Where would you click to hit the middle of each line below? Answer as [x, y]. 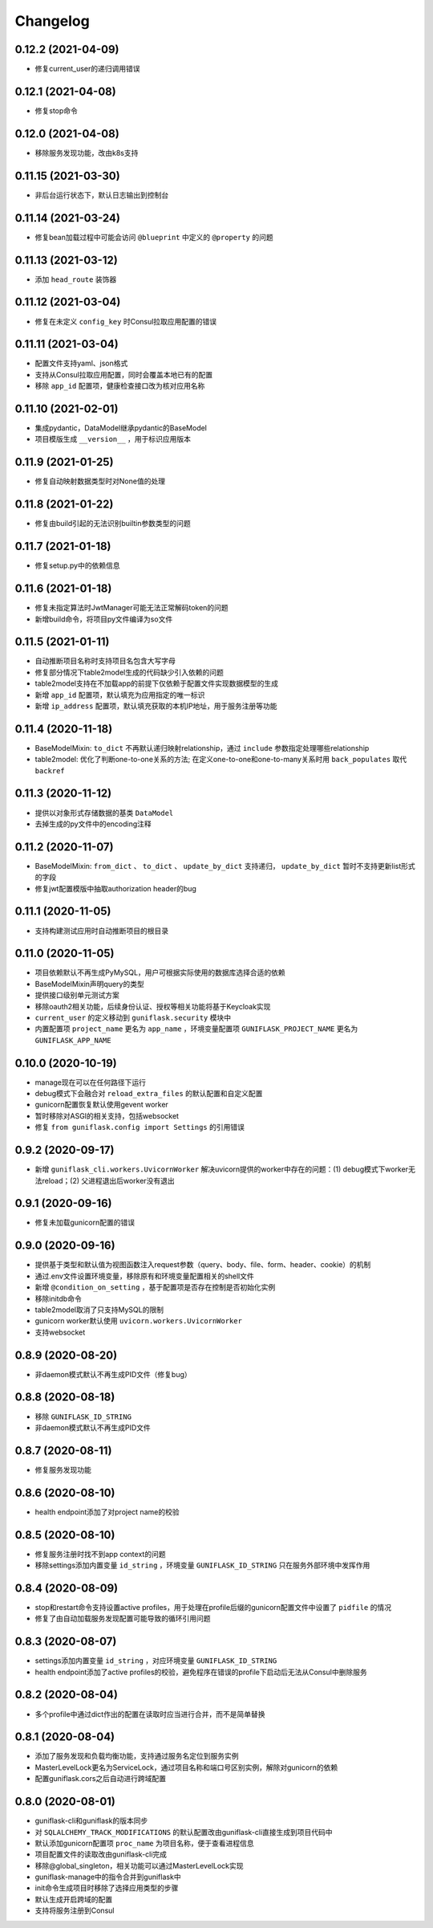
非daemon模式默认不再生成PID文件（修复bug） [113, 1374]
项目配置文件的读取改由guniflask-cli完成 [101, 1854]
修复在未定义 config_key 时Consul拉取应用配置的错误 [126, 321]
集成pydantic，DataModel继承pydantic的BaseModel [121, 428]
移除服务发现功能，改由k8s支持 [87, 153]
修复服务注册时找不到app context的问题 [100, 1554]
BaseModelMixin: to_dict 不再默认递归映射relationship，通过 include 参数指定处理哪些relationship [202, 748]
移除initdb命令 [58, 1298]
